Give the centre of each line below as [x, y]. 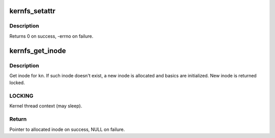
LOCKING [21, 96]
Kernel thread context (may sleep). [46, 106]
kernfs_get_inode [38, 51]
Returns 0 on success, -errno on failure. [51, 36]
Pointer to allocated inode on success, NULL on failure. [67, 129]
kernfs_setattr [32, 11]
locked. [17, 83]
